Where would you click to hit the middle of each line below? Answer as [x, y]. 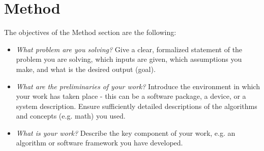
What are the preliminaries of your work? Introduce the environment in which [138, 86]
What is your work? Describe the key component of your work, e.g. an [126, 133]
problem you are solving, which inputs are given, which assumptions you [129, 59]
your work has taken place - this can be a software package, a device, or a [131, 96]
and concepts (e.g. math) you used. [71, 116]
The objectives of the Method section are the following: [90, 32]
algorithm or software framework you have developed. [99, 143]
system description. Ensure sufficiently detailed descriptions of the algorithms [137, 106]
